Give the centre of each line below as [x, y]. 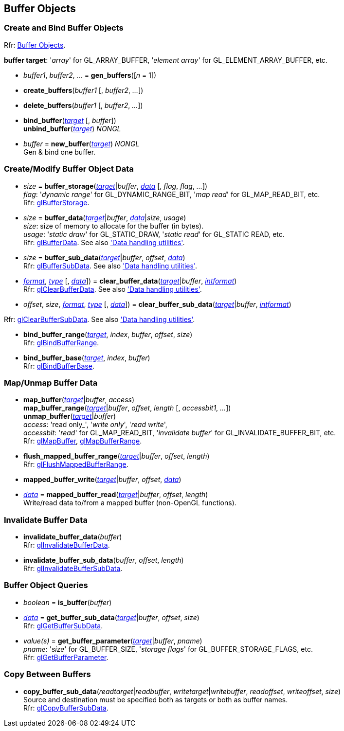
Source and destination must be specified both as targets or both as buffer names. [156, 699]
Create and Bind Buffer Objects [64, 28]
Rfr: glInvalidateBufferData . [67, 545]
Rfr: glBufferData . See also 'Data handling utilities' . [104, 242]
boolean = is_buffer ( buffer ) [68, 602]
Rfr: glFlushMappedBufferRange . [76, 464]
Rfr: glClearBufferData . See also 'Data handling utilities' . [113, 289]
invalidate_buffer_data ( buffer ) [73, 537]
